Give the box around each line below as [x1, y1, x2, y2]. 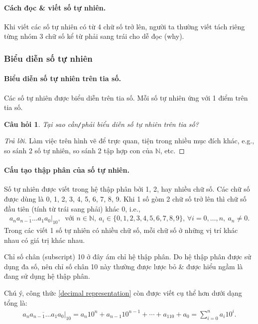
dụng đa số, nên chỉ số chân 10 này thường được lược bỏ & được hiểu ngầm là [4, 261, 243, 271]
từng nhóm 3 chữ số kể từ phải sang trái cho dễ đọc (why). [4, 31, 184, 41]
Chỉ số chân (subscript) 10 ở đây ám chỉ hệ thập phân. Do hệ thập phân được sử [4, 251, 252, 262]
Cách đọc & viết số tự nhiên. [4, 2, 106, 12]
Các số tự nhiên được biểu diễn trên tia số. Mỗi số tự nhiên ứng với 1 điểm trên [4, 92, 248, 103]
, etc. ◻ [160, 145, 185, 156]
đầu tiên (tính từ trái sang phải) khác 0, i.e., [4, 203, 140, 214]
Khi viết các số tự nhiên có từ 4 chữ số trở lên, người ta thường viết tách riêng [4, 21, 245, 31]
